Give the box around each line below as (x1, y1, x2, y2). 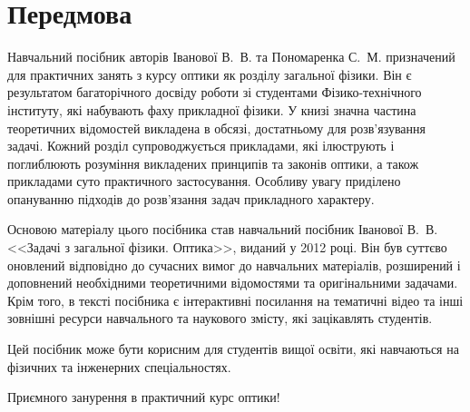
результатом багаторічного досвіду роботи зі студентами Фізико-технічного (7, 83, 422, 102)
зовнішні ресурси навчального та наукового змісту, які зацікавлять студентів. (7, 309, 433, 328)
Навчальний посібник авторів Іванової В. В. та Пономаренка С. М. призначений (7, 47, 455, 66)
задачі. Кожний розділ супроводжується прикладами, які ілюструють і (7, 136, 395, 155)
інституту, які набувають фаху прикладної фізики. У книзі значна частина (7, 100, 416, 119)
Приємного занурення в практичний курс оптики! (7, 387, 280, 407)
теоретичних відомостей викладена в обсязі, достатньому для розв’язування (7, 118, 426, 137)
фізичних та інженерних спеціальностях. (7, 357, 231, 376)
